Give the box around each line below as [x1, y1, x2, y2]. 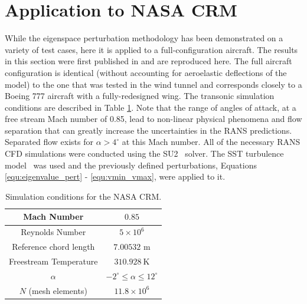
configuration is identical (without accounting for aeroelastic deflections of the [5, 66, 287, 78]
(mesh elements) [28, 284, 87, 296]
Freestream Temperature [9, 255, 98, 267]
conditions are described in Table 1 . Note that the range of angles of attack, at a [5, 101, 296, 113]
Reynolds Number [21, 226, 86, 238]
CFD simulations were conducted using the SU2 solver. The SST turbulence [5, 147, 284, 160]
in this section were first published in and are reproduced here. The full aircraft [5, 55, 292, 67]
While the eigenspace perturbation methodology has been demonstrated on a [5, 32, 283, 44]
